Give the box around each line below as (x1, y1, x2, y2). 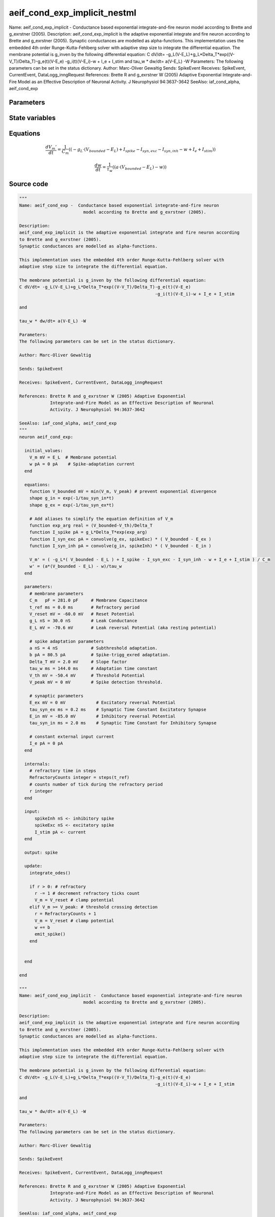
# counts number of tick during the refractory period (29, 781, 163, 787)
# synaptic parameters (29, 693, 84, 699)
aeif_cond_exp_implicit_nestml (9, 7, 137, 18)
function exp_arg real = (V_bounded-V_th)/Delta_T (29, 522, 153, 528)
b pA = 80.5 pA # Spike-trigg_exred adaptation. (29, 652, 171, 658)
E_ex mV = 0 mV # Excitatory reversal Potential (29, 700, 176, 705)
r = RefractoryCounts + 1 (34, 911, 97, 917)
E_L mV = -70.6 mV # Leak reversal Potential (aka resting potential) (29, 625, 217, 630)
